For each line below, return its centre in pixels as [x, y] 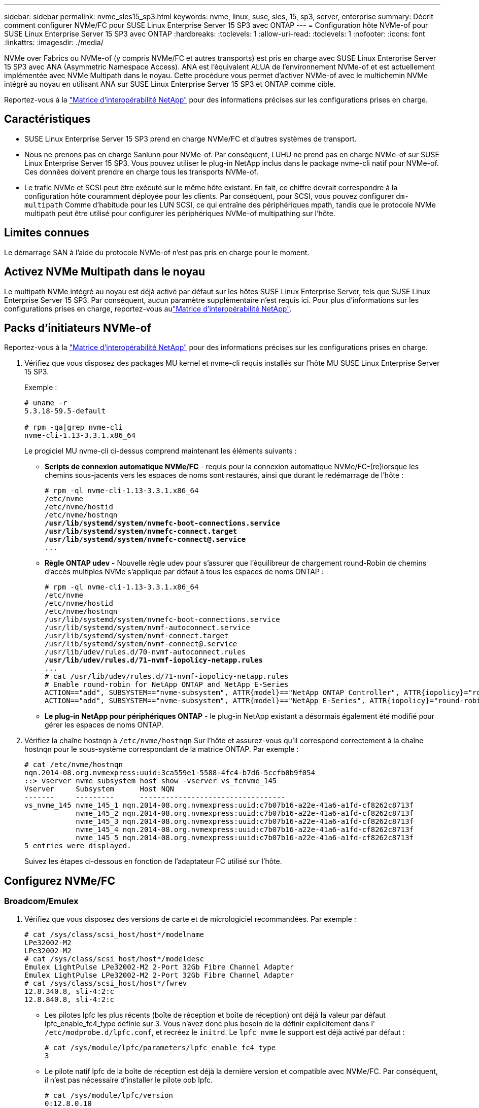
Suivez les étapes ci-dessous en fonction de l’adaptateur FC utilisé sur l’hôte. [153, 861]
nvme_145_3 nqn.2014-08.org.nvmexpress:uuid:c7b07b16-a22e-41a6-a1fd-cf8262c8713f [245, 822]
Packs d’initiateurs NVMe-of [78, 328]
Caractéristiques [47, 119]
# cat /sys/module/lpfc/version [109, 1095]
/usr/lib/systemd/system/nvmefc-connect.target [141, 531]
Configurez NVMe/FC [60, 881]
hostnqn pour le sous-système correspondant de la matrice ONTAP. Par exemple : [162, 749]
